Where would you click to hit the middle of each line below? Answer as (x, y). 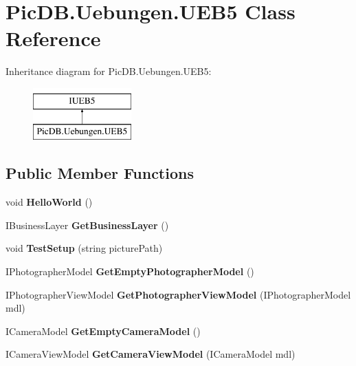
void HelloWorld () (49, 202)
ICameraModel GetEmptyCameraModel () (103, 331)
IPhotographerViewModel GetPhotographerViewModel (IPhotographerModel (178, 294)
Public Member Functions (100, 173)
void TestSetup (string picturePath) (84, 248)
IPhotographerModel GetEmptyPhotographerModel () (130, 271)
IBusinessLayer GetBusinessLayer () (87, 225)
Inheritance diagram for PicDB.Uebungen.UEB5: (109, 71)
